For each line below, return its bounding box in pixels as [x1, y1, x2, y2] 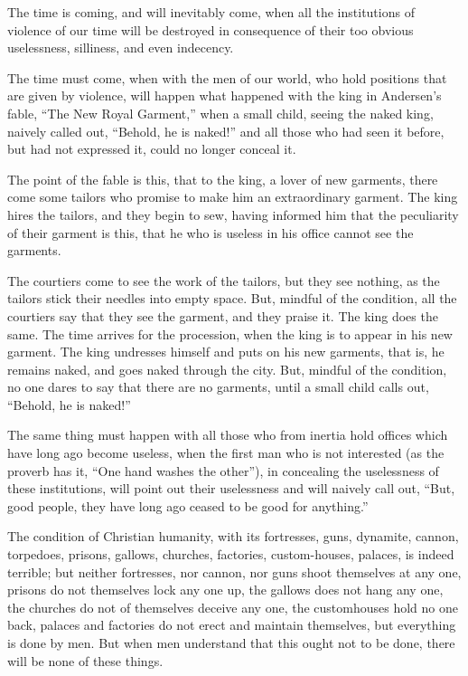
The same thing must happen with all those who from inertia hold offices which [7, 425, 448, 444]
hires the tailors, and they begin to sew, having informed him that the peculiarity [7, 205, 459, 224]
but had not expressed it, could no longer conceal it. [7, 139, 296, 158]
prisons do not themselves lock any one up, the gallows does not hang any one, [7, 580, 444, 599]
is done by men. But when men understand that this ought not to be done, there [7, 633, 455, 652]
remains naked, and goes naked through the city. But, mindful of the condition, [7, 359, 447, 378]
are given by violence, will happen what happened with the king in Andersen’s [7, 86, 442, 105]
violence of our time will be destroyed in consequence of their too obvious [7, 20, 414, 39]
